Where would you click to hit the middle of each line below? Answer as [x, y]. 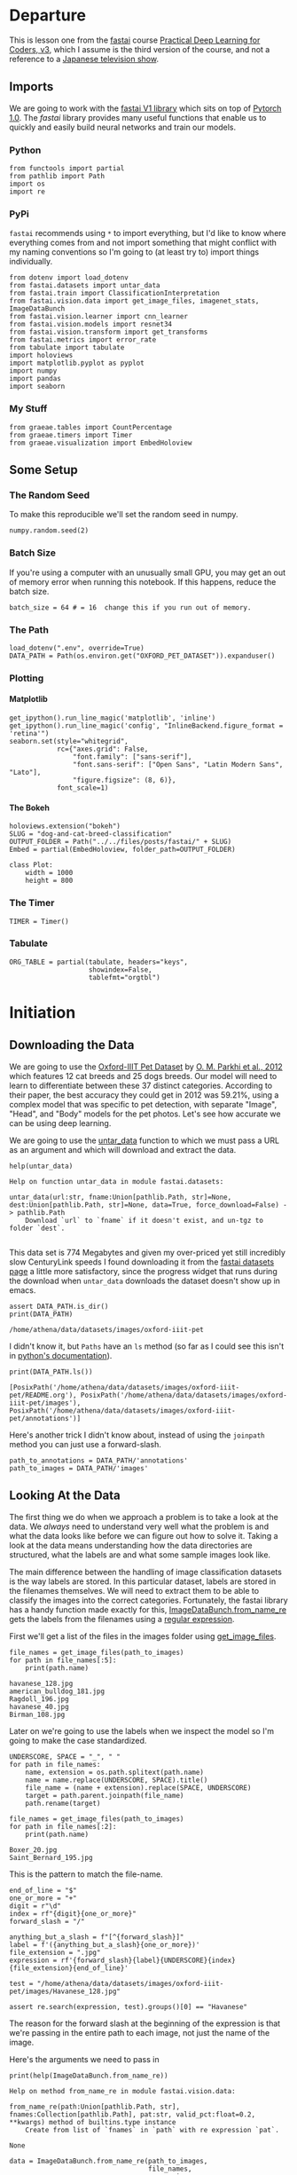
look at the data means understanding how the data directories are [131, 1545]
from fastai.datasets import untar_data [85, 286]
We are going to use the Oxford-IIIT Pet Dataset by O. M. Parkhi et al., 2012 [146, 1067]
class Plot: [31, 865]
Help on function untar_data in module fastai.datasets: [117, 1181]
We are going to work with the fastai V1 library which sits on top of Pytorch [145, 108]
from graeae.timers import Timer [71, 435]
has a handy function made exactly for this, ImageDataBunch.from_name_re [148, 1609]
